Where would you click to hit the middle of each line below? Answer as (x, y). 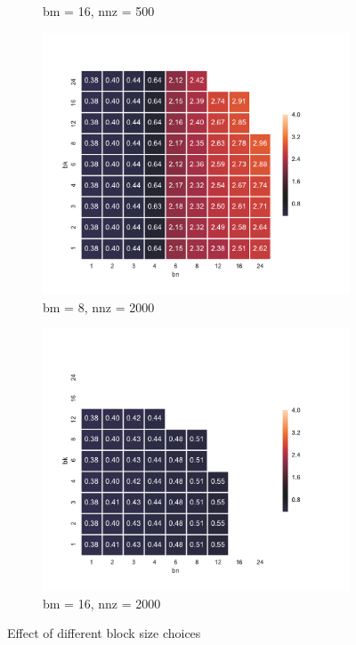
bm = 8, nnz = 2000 (99, 306)
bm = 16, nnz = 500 (99, 11)
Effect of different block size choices (104, 633)
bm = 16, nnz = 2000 (102, 603)
